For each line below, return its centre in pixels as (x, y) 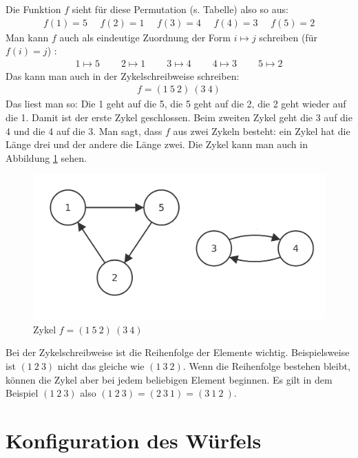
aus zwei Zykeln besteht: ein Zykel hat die (262, 131)
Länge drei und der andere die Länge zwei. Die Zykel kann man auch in (157, 144)
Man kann (27, 37)
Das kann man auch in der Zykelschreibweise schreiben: (123, 75)
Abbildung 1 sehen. (46, 157)
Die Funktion (33, 9)
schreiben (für (288, 37)
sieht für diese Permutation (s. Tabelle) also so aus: (180, 9)
